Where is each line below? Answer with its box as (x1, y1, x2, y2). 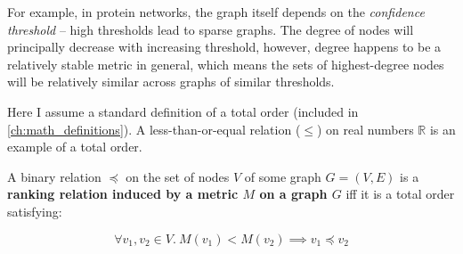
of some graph (244, 167, 321, 185)
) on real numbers (317, 119, 414, 138)
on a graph (259, 184, 328, 203)
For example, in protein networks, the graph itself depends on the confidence (7, 3, 425, 20)
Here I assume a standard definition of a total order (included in (7, 102, 359, 120)
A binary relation (7, 167, 102, 185)
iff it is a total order (345, 184, 455, 203)
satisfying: (7, 201, 62, 220)
